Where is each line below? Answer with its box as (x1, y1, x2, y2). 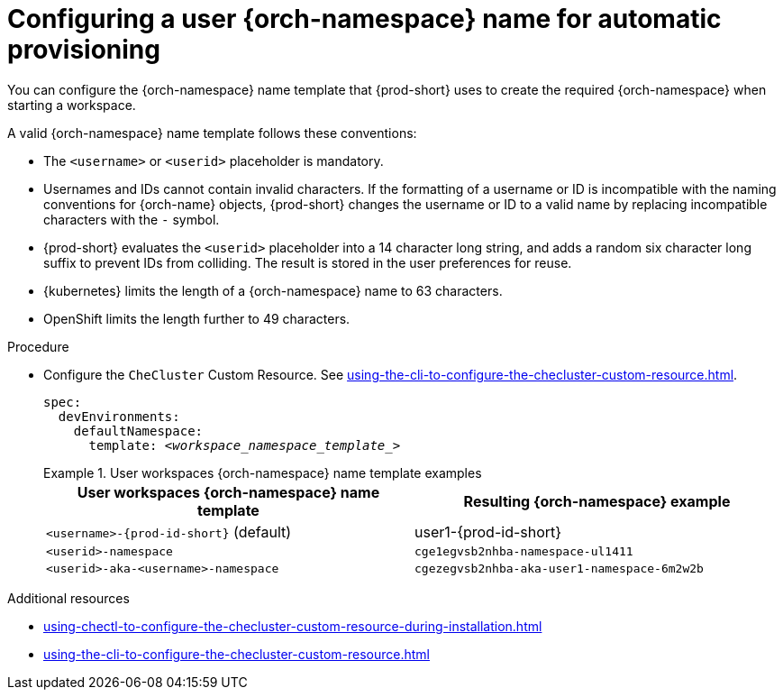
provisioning (7, 34, 160, 65)
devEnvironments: (58, 408, 180, 424)
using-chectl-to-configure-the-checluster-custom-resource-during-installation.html (43, 618, 542, 634)
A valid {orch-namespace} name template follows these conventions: (7, 124, 417, 141)
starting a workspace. (7, 96, 136, 113)
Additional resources (7, 590, 130, 606)
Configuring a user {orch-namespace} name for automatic (7, 4, 722, 34)
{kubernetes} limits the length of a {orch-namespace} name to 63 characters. (43, 282, 503, 298)
